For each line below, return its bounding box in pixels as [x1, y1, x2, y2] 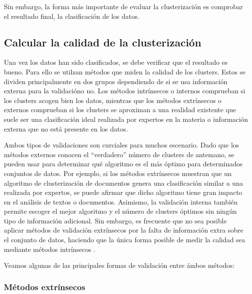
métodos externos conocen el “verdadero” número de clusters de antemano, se [4, 149, 235, 159]
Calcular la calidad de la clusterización [4, 34, 202, 49]
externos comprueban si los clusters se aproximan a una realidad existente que [4, 104, 236, 115]
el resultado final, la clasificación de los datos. [4, 11, 140, 21]
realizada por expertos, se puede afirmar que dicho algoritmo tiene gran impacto [4, 187, 242, 197]
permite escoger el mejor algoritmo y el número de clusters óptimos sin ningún [4, 206, 237, 216]
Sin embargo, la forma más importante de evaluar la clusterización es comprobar [4, 1, 243, 11]
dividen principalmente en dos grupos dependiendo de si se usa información [4, 76, 228, 86]
